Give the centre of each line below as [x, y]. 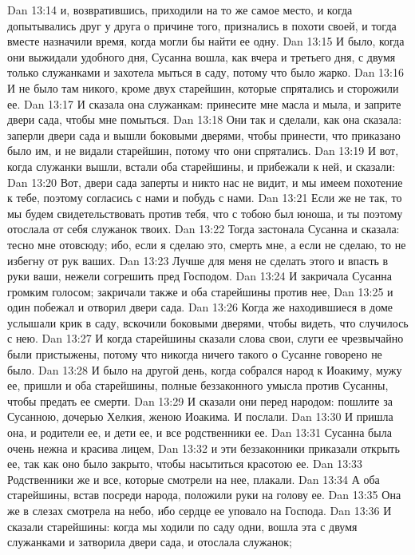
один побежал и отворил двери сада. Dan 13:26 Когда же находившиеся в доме [200, 307]
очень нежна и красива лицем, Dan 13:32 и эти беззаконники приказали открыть [204, 448]
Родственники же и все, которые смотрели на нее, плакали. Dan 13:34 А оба [194, 479]
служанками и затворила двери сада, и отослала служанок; [150, 542]
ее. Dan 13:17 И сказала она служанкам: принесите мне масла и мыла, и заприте [204, 103]
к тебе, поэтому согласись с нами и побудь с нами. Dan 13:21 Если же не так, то [205, 198]
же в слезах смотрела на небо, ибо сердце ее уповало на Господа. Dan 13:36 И [200, 510]
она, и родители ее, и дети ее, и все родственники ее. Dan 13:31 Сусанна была [200, 432]
